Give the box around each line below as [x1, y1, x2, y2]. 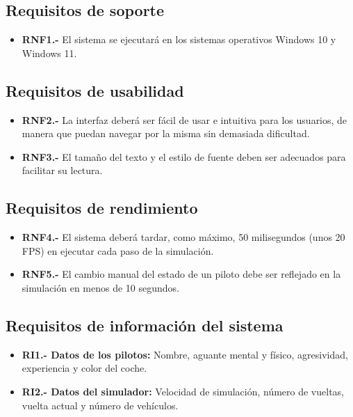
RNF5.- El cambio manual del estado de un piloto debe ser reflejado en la [22, 267, 341, 281]
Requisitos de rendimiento [6, 197, 198, 219]
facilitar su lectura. [22, 163, 103, 178]
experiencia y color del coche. [22, 361, 147, 375]
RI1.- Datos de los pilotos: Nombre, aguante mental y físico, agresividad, [22, 347, 348, 361]
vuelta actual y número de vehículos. [22, 398, 179, 412]
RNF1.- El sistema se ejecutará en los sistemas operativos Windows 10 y [22, 32, 336, 47]
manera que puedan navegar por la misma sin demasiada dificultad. [22, 126, 310, 141]
